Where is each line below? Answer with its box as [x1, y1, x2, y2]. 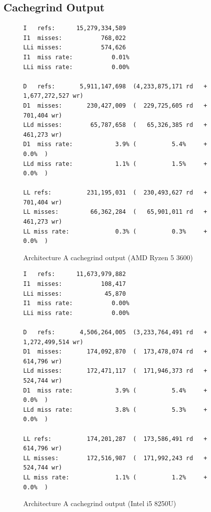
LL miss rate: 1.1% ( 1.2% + [23, 473, 208, 481]
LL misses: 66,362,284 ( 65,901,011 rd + [23, 208, 208, 216]
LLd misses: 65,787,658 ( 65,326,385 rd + [23, 121, 208, 129]
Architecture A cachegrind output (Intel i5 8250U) [23, 498, 176, 509]
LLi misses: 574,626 [23, 44, 126, 51]
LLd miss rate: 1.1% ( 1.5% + [23, 160, 208, 167]
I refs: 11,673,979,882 [23, 271, 126, 278]
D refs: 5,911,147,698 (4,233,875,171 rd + [23, 82, 208, 90]
